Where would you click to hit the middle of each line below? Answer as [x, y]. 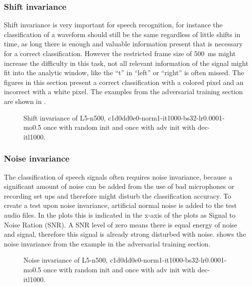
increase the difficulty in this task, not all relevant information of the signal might [126, 63]
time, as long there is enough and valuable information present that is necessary [123, 44]
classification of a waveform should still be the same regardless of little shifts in [122, 34]
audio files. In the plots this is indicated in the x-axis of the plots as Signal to [120, 214]
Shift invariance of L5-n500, [65, 117]
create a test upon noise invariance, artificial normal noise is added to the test [120, 205]
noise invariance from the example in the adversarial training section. [107, 243]
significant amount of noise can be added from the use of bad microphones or [119, 186]
